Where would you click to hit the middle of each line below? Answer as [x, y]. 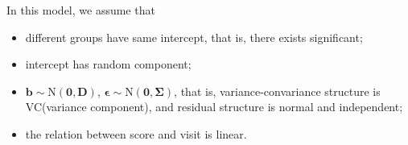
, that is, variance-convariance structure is [277, 91]
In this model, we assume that [81, 10]
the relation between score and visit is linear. [136, 133]
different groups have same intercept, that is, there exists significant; [194, 37]
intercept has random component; [108, 64]
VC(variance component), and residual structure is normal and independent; [214, 107]
